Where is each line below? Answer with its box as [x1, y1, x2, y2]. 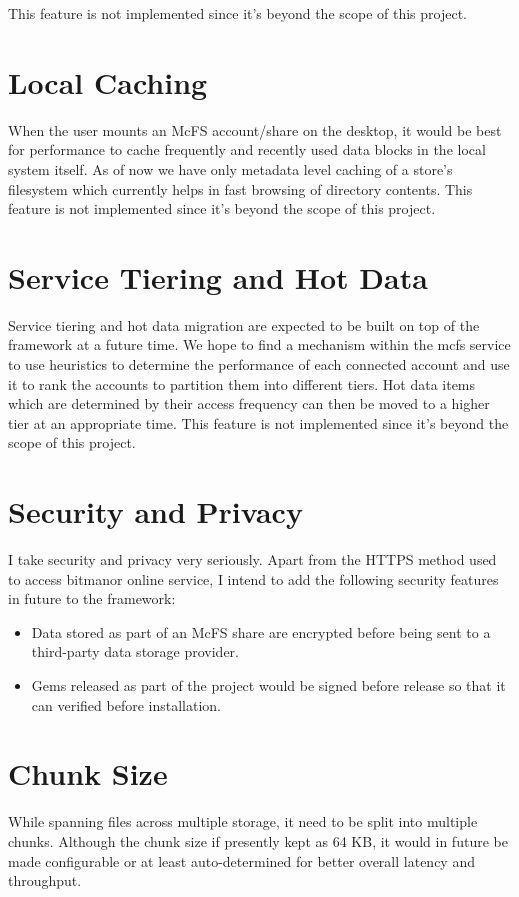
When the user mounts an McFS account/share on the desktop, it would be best [8, 119, 502, 140]
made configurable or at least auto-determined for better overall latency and [8, 850, 475, 871]
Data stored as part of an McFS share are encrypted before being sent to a [31, 621, 491, 642]
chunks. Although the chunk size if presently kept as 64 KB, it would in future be [8, 830, 508, 851]
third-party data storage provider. [31, 641, 239, 662]
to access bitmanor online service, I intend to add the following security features [8, 568, 499, 589]
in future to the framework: [8, 588, 176, 609]
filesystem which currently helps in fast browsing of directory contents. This [8, 178, 473, 199]
